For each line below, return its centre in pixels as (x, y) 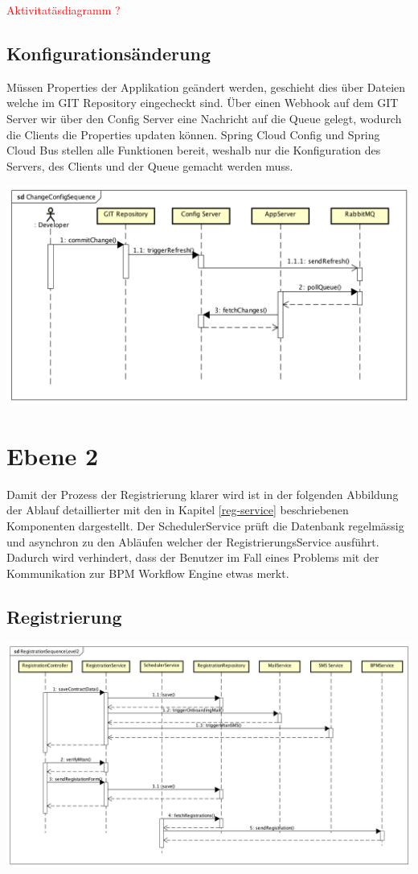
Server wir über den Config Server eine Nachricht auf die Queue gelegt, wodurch (204, 118)
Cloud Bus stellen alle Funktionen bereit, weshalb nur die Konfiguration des (194, 150)
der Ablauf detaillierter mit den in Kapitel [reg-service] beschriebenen (178, 510)
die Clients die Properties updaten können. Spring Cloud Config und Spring (193, 134)
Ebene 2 (53, 455)
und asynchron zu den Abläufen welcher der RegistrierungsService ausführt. (193, 541)
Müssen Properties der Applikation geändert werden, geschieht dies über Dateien (206, 87)
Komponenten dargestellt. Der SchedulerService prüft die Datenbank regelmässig (205, 525)
